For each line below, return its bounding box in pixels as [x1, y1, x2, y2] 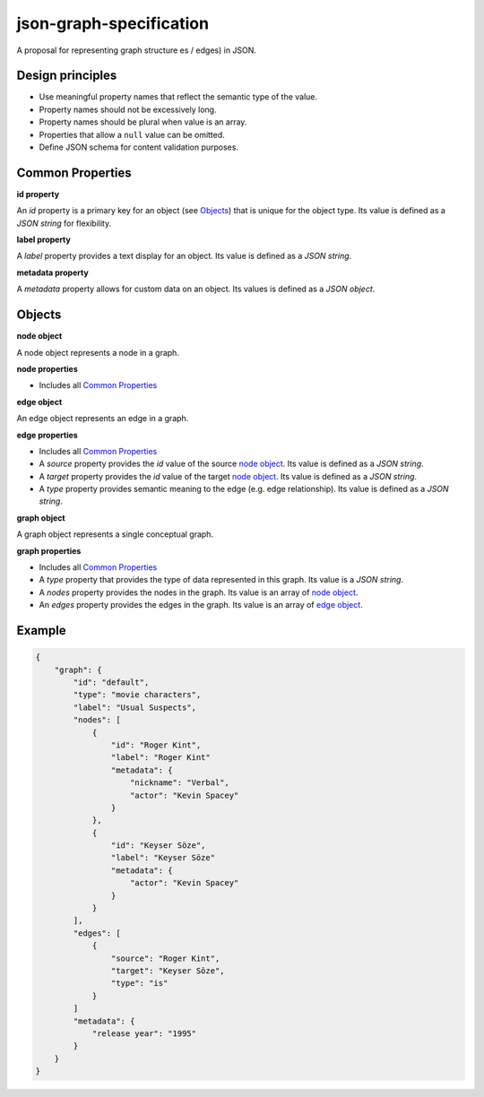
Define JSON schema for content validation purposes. [39, 142, 239, 152]
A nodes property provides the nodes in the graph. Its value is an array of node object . [39, 587, 359, 598]
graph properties [16, 545, 82, 556]
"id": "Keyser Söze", [110, 841, 206, 851]
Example [16, 623, 66, 638]
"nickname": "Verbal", [130, 778, 230, 788]
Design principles [16, 68, 117, 83]
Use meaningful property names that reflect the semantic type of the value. [39, 91, 318, 102]
